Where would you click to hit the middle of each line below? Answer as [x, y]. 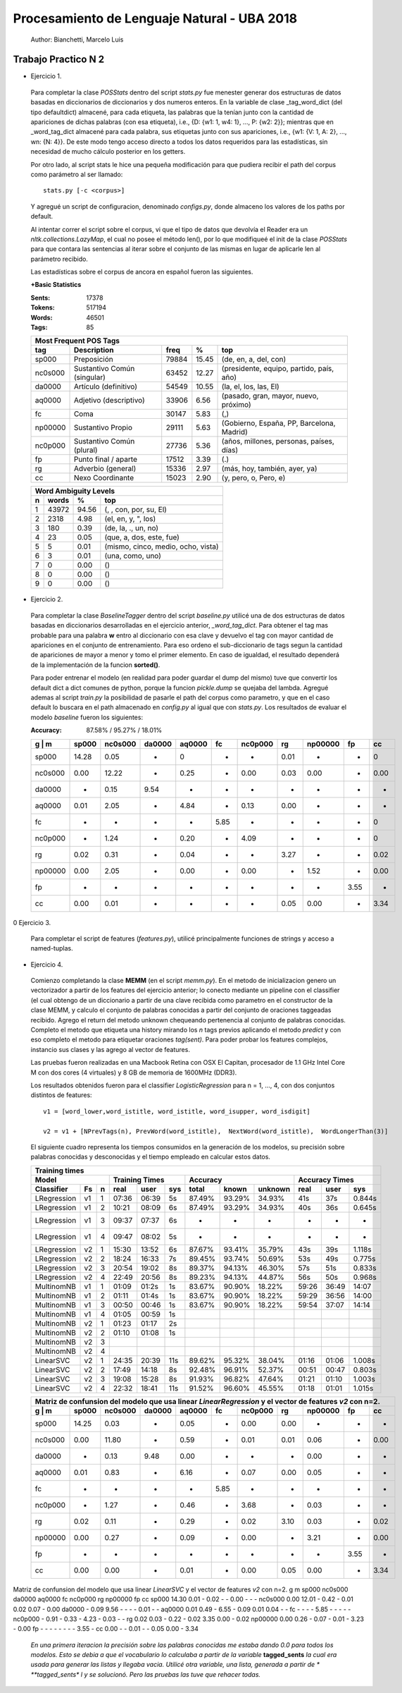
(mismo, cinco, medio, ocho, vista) [162, 546]
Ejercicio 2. [47, 599]
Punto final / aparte [105, 460]
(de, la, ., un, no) [131, 528]
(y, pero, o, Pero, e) [253, 478]
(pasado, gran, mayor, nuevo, [270, 396]
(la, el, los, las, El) [250, 386]
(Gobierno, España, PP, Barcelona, [278, 423]
